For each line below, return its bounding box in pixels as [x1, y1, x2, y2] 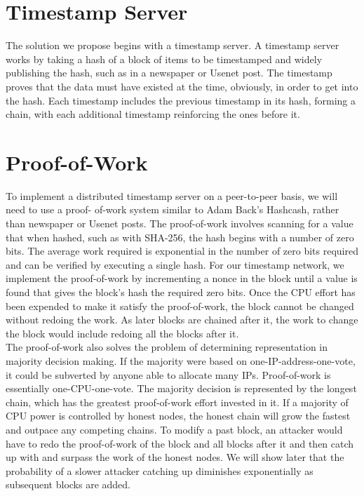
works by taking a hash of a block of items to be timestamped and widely [6, 51, 323, 66]
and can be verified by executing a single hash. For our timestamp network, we [6, 257, 344, 272]
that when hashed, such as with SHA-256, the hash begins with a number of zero [6, 229, 354, 244]
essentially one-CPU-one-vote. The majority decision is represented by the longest [6, 381, 357, 396]
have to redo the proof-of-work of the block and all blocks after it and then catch [6, 436, 354, 450]
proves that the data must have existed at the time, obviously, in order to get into [6, 79, 358, 93]
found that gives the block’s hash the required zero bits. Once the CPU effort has [6, 284, 356, 299]
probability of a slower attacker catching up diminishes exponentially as [6, 463, 314, 478]
